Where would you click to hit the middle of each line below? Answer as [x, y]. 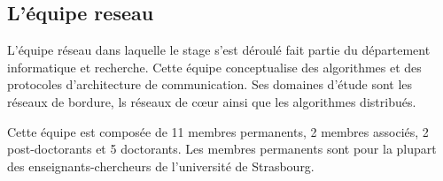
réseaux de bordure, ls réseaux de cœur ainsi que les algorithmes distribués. [212, 101]
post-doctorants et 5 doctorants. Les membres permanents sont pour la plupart [222, 149]
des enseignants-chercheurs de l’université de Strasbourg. [161, 166]
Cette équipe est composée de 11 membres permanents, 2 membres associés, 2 [218, 131]
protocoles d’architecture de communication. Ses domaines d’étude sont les [210, 84]
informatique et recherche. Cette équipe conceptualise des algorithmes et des [214, 67]
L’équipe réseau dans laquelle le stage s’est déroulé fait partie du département [219, 50]
